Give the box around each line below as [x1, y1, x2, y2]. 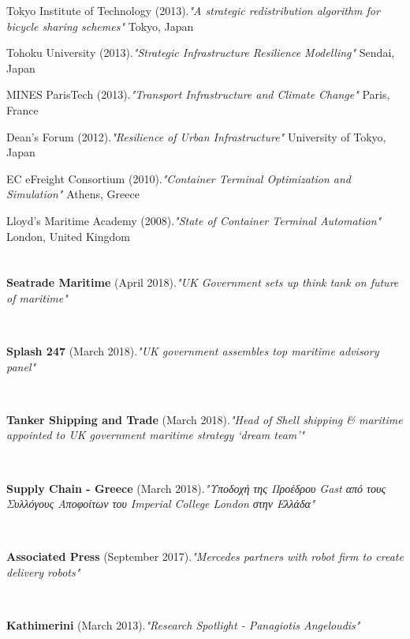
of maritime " [6, 289, 68, 306]
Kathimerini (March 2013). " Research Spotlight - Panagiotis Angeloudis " [6, 617, 360, 633]
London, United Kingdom [6, 227, 130, 244]
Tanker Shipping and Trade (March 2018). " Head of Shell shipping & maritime [6, 411, 403, 427]
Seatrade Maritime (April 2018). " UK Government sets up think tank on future [6, 274, 399, 291]
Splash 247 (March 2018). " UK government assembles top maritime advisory [6, 343, 379, 359]
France [6, 101, 39, 118]
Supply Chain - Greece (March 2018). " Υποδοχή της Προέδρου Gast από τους [6, 479, 386, 496]
